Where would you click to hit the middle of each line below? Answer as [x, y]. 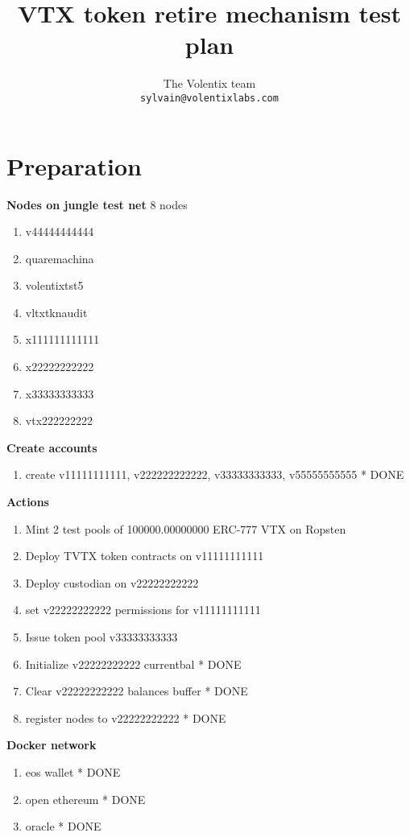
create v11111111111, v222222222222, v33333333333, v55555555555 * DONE [215, 474]
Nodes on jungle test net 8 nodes [97, 204]
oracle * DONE [63, 826]
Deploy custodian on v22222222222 [112, 582]
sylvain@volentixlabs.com [209, 98]
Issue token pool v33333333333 [101, 637]
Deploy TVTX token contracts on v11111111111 [145, 556]
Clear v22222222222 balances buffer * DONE [137, 691]
